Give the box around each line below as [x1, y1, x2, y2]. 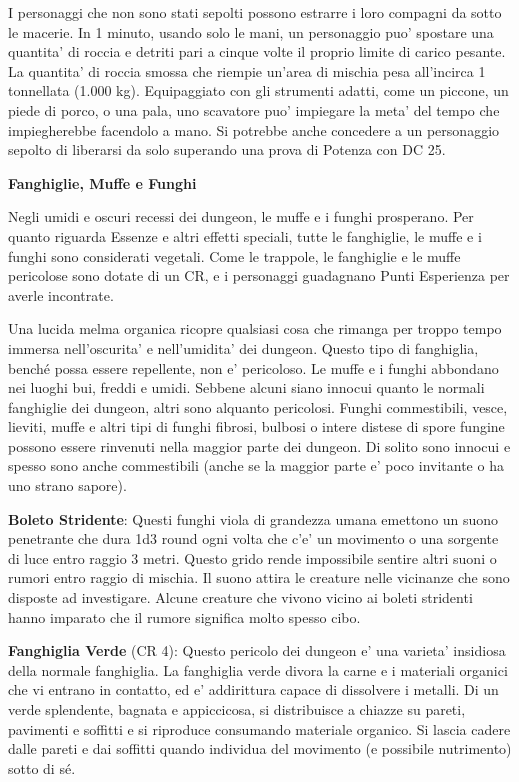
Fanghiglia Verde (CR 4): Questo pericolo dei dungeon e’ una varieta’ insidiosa [8, 640, 506, 661]
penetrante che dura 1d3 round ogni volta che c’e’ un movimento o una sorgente [8, 528, 499, 549]
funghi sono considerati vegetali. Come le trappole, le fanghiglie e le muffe [8, 245, 461, 266]
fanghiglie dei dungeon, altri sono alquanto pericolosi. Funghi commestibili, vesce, [8, 396, 508, 417]
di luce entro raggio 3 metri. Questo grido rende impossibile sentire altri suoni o [8, 547, 497, 568]
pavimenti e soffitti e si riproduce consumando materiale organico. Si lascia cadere [8, 718, 511, 739]
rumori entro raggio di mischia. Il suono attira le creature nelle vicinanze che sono [8, 567, 510, 588]
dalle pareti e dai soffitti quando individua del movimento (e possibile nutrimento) [8, 738, 512, 759]
